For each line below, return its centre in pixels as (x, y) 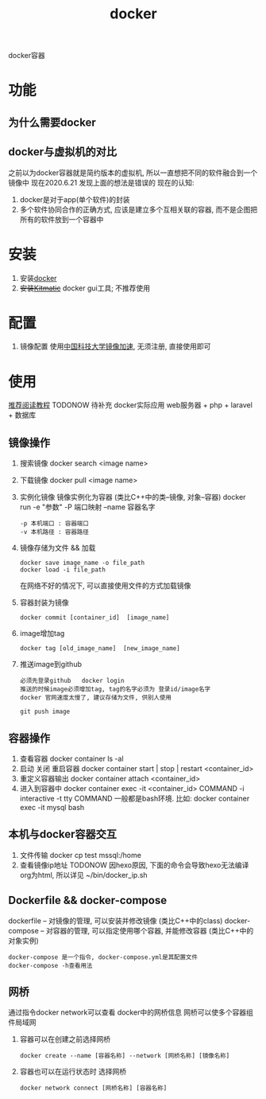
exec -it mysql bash (52, 808)
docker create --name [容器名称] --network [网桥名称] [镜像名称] (125, 1056)
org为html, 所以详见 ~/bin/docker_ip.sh (84, 875)
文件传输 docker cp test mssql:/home (80, 855)
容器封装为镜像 (44, 602)
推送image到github (50, 664)
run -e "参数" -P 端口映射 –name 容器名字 (87, 507)
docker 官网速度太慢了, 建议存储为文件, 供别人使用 (96, 698)
